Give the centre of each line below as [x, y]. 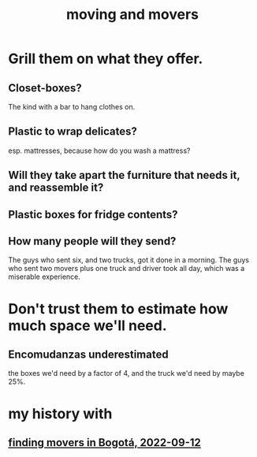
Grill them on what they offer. [106, 59]
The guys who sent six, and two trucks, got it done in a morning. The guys [129, 260]
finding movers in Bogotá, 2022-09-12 [104, 442]
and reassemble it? [56, 188]
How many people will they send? [92, 241]
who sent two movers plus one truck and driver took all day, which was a [127, 269]
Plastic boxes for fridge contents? [93, 214]
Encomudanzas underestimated [88, 354]
